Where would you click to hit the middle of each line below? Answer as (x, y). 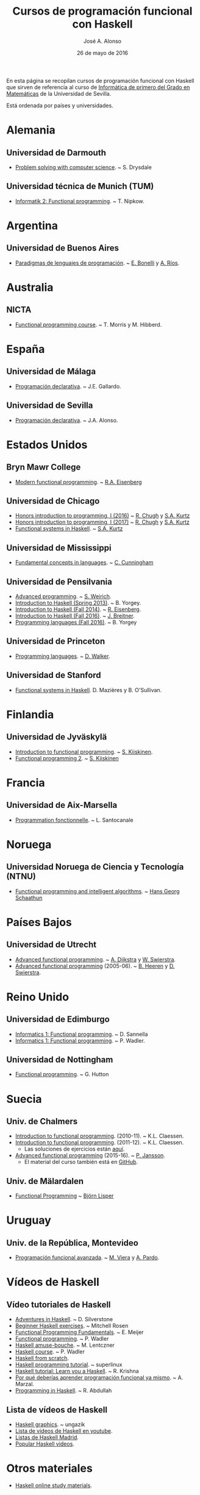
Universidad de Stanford (54, 675)
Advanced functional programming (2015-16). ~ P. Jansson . (90, 1155)
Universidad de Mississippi (59, 548)
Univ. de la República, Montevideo (72, 1243)
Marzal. (25, 1384)
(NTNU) (21, 876)
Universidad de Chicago (53, 501)
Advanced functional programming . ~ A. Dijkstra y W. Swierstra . (95, 959)
